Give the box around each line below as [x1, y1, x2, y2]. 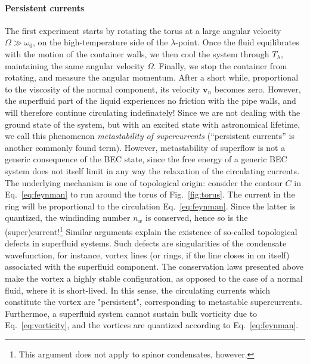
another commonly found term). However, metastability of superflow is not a [5, 141, 286, 153]
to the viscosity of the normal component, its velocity [5, 82, 200, 95]
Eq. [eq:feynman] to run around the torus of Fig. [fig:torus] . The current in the [5, 188, 295, 200]
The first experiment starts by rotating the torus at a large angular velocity [5, 24, 281, 36]
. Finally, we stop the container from [153, 59, 287, 72]
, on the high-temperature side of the [32, 36, 168, 48]
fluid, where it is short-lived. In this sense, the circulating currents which [5, 283, 271, 296]
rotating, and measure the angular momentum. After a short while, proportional [5, 71, 299, 84]
